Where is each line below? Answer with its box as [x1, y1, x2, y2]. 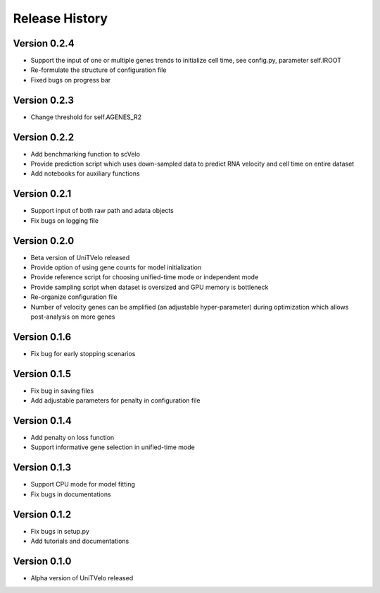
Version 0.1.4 [13, 415, 72, 427]
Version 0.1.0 [13, 555, 72, 567]
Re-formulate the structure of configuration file [30, 66, 167, 74]
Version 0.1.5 [13, 367, 72, 380]
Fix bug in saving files [30, 386, 94, 395]
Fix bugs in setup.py [30, 527, 89, 535]
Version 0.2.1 [13, 188, 72, 200]
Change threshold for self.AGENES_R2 [30, 113, 142, 121]
